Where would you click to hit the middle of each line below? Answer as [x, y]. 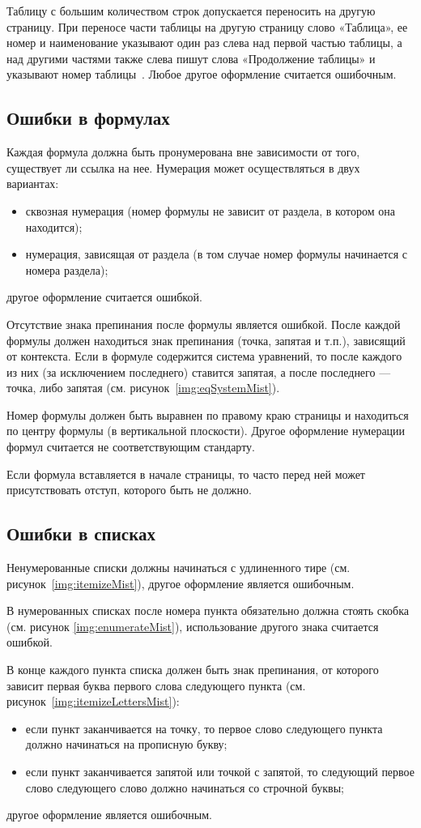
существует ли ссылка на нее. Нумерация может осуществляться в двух [183, 167]
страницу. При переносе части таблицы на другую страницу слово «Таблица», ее [207, 26]
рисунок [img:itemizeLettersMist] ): [93, 701]
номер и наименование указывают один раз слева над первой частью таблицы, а [204, 43]
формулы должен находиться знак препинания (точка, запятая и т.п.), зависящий [206, 340]
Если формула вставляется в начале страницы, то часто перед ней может [186, 474]
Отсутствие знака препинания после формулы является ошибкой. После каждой [204, 324]
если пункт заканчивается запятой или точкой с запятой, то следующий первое [220, 771]
